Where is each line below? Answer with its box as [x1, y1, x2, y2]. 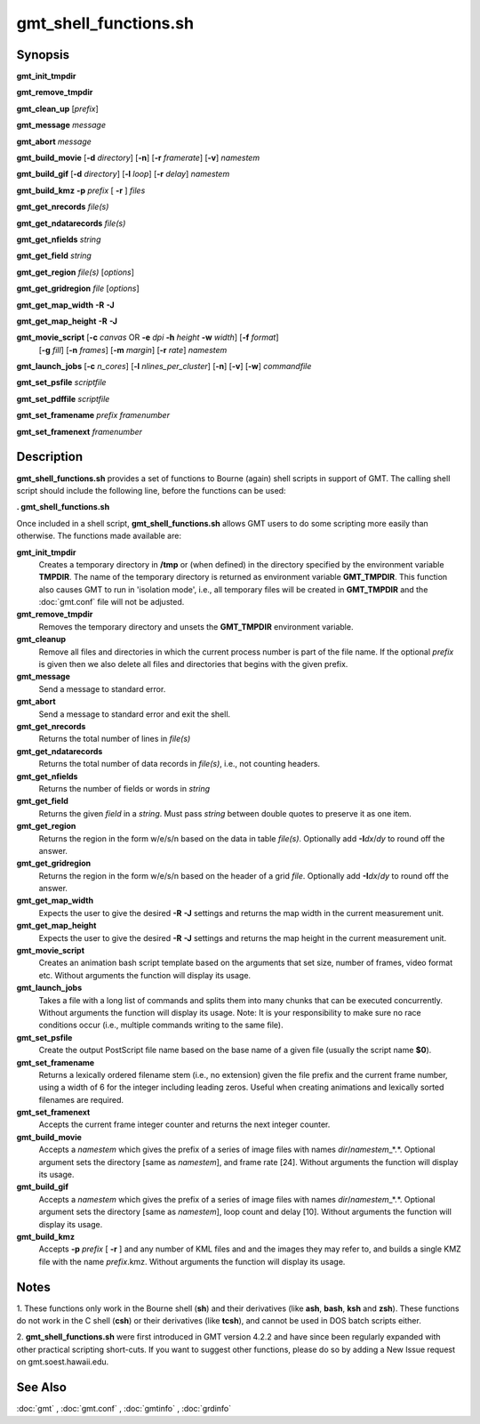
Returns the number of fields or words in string [38, 783, 211, 793]
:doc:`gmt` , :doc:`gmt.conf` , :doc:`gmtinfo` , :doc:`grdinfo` [16, 1404, 232, 1414]
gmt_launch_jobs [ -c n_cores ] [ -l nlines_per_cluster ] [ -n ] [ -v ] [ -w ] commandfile [16, 361, 312, 372]
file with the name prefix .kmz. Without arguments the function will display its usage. [38, 1256, 346, 1267]
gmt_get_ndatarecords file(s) [16, 218, 126, 229]
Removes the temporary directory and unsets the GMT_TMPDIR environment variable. [38, 621, 354, 632]
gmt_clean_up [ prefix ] [16, 103, 100, 114]
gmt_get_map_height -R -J [16, 316, 118, 326]
